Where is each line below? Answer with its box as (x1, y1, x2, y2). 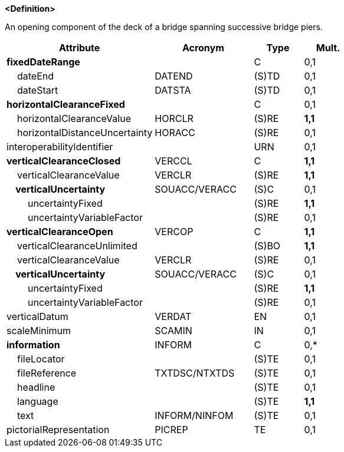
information (6, 339, 60, 351)
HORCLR (155, 113, 194, 124)
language (17, 395, 58, 407)
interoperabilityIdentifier (6, 141, 113, 153)
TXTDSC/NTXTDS (155, 367, 235, 379)
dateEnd (17, 70, 54, 82)
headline (17, 381, 55, 393)
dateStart (17, 84, 58, 96)
